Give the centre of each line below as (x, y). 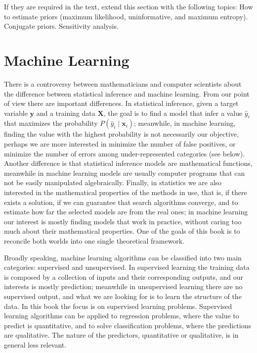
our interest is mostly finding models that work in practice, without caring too (123, 221)
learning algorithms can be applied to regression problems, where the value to (122, 316)
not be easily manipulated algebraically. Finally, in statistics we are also (113, 182)
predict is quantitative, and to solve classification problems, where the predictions (128, 325)
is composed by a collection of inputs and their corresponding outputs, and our (124, 277)
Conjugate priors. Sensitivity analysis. (61, 26)
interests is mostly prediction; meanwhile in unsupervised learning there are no (123, 286)
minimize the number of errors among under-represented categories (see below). (125, 153)
